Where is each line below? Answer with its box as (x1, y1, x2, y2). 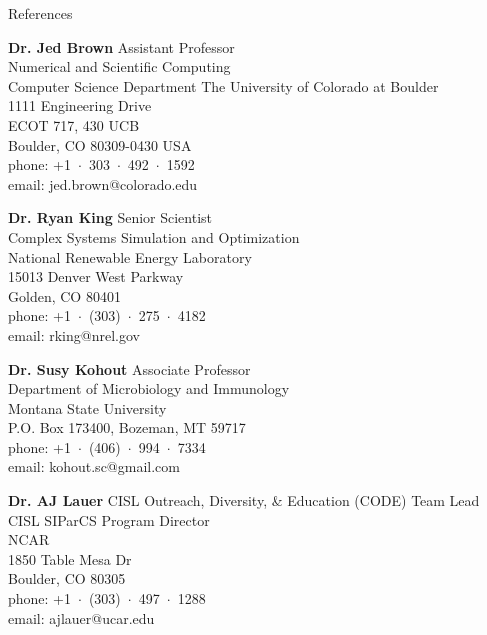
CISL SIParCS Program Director (8, 509, 210, 530)
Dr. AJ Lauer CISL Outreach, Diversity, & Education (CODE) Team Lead (8, 490, 480, 511)
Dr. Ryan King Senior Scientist (8, 207, 213, 228)
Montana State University (8, 397, 167, 418)
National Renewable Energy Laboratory (8, 246, 252, 267)
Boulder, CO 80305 (8, 568, 126, 589)
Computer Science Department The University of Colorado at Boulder (8, 75, 439, 96)
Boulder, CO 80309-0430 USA (8, 134, 192, 155)
